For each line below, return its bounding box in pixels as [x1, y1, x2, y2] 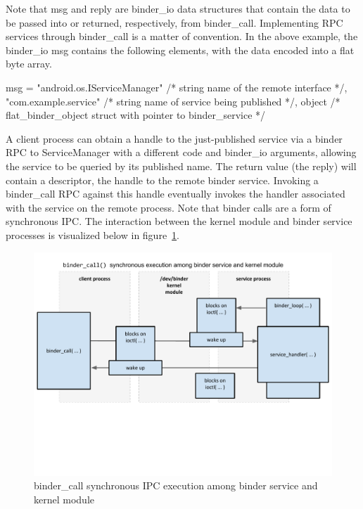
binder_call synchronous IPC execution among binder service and [34, 478, 318, 493]
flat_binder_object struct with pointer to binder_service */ [6, 108, 266, 122]
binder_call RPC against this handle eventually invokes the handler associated [6, 186, 345, 201]
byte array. [6, 56, 52, 71]
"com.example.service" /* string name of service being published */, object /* [6, 94, 340, 108]
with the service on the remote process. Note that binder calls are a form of [6, 200, 331, 214]
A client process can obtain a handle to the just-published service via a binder [6, 131, 343, 146]
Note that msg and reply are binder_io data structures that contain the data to [6, 1, 350, 15]
